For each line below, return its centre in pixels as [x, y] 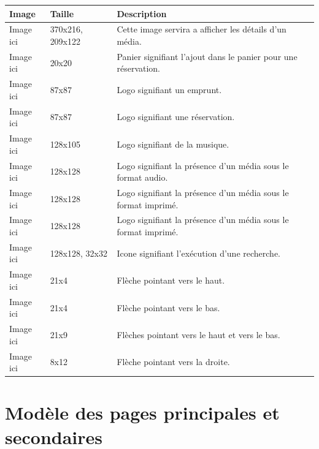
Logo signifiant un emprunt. [169, 90]
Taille [62, 13]
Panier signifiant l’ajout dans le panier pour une [207, 56]
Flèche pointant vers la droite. [173, 362]
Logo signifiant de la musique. [173, 144]
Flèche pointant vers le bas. [168, 307]
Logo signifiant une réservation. [176, 117]
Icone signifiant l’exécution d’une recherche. [198, 253]
